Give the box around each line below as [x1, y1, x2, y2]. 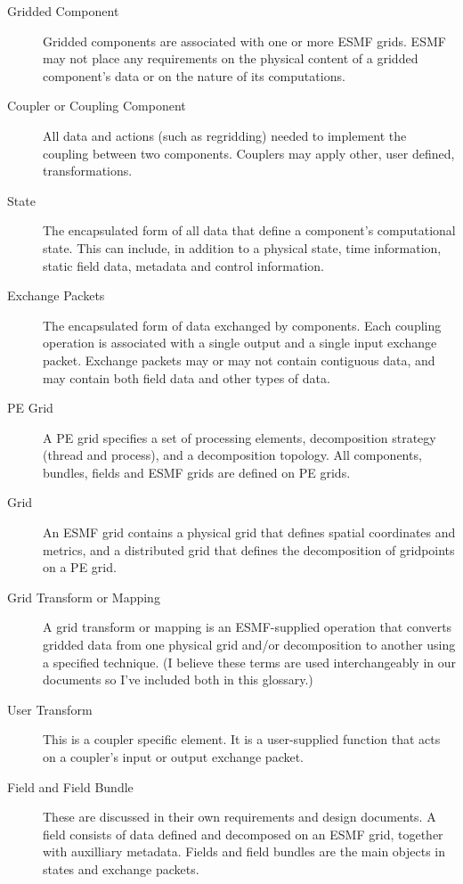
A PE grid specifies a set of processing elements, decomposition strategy [43, 428, 436, 446]
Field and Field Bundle [7, 777, 134, 796]
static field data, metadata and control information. [43, 256, 324, 274]
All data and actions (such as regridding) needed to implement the [43, 126, 407, 144]
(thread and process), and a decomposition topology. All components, [43, 446, 422, 464]
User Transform [7, 700, 93, 718]
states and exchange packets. [43, 859, 199, 878]
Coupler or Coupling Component [7, 96, 186, 115]
